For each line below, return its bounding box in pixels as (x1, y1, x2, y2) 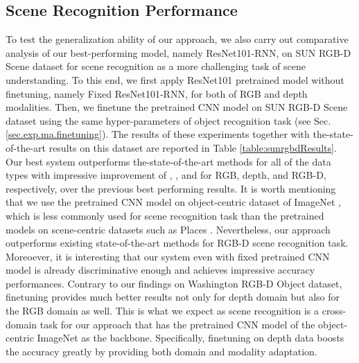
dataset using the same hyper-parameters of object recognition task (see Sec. (6, 113, 331, 127)
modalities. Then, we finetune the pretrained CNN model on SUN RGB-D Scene (6, 100, 348, 114)
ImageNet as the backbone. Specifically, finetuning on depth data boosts (37, 330, 344, 345)
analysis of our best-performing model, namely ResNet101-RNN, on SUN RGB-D (6, 45, 351, 60)
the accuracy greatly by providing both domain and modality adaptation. (6, 344, 317, 358)
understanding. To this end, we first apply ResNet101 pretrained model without (6, 72, 344, 87)
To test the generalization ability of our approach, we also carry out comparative (6, 32, 349, 46)
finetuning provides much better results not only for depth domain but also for (6, 290, 340, 304)
